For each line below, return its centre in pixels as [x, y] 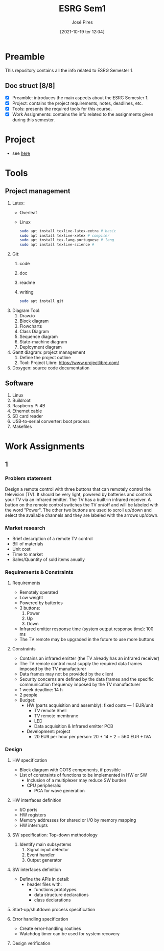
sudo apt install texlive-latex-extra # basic [68, 231]
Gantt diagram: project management [49, 352]
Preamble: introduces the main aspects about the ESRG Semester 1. [80, 98]
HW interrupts [34, 825]
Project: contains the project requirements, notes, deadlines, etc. [77, 103]
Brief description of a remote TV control [52, 539]
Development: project [48, 731]
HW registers [33, 815]
